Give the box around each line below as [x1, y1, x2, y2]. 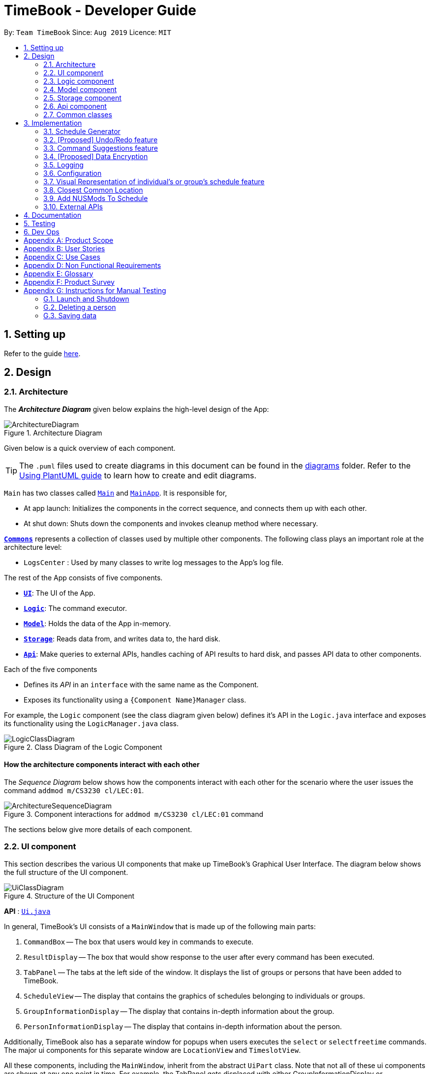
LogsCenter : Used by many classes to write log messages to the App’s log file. [24, 558, 283, 567]
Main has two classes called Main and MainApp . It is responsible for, [4, 488, 227, 497]
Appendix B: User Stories [24, 244, 105, 253]
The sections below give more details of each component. [4, 825, 192, 834]
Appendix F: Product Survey [24, 277, 115, 286]
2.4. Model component [43, 85, 117, 94]
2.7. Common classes [43, 110, 112, 119]
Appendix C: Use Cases [24, 252, 100, 261]
